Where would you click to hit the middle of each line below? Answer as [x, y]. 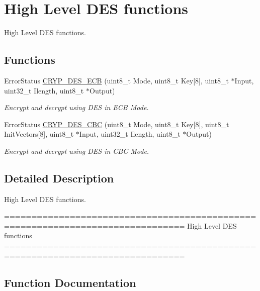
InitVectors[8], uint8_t [39, 134]
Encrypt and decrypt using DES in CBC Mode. [77, 151]
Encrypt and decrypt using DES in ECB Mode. [76, 107]
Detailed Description [59, 178]
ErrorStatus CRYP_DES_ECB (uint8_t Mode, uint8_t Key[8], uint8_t [116, 80]
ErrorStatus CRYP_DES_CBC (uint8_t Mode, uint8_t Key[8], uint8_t [117, 124]
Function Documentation [70, 282]
